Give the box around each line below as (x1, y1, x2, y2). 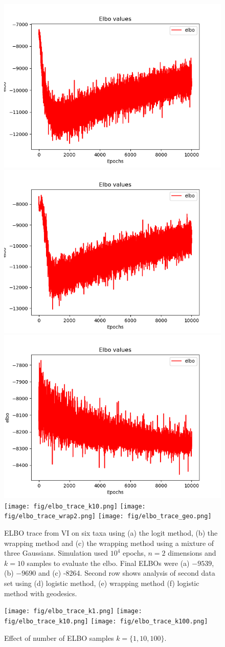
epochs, (123, 547, 146, 558)
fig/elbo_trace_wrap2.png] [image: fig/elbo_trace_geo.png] (4, 513, 212, 520)
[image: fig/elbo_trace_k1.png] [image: (4, 607, 142, 615)
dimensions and (168, 547, 216, 558)
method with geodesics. (4, 587, 77, 598)
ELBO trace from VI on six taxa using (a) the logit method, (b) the (4, 527, 218, 538)
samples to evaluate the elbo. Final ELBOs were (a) (27, 557, 190, 568)
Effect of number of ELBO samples (4, 632, 114, 643)
